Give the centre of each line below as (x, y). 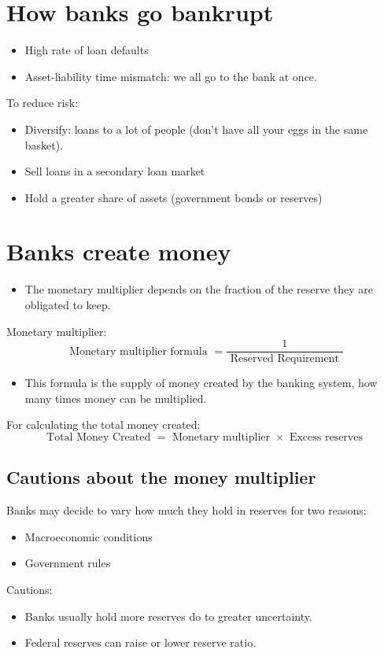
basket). (44, 144)
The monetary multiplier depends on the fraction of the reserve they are (199, 289)
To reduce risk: (42, 103)
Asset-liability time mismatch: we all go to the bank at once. (171, 76)
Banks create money (119, 251)
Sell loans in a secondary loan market (115, 171)
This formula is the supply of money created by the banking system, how (201, 383)
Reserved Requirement (284, 359)
